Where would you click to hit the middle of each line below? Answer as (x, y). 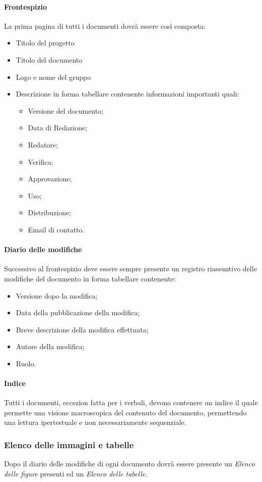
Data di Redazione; (58, 128)
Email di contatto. (56, 229)
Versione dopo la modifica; (57, 295)
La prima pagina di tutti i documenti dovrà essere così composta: (105, 26)
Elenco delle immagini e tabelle (69, 444)
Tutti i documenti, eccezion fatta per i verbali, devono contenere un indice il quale (131, 402)
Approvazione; (50, 179)
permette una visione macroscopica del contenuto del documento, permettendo (125, 412)
